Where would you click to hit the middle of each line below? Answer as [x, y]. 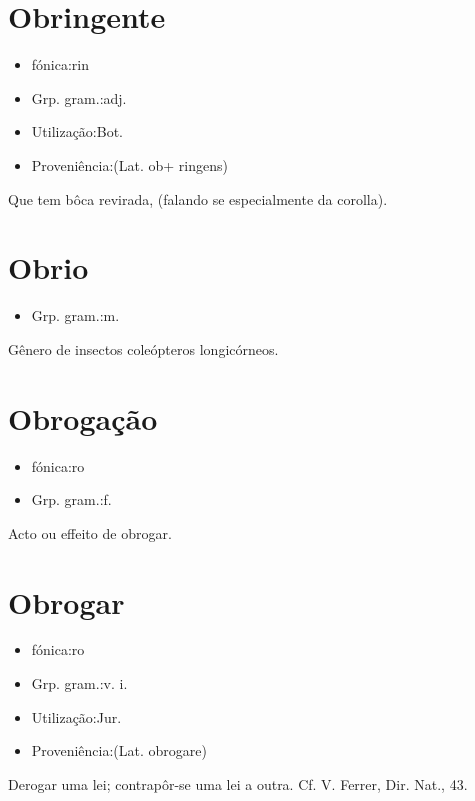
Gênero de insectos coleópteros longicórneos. [143, 348]
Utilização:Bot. [77, 131]
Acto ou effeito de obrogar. [90, 532]
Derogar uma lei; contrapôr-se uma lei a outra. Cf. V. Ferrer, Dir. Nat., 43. [238, 783]
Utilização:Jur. [76, 716]
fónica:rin [60, 64]
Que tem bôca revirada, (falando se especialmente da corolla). [198, 198]
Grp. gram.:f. [71, 499]
